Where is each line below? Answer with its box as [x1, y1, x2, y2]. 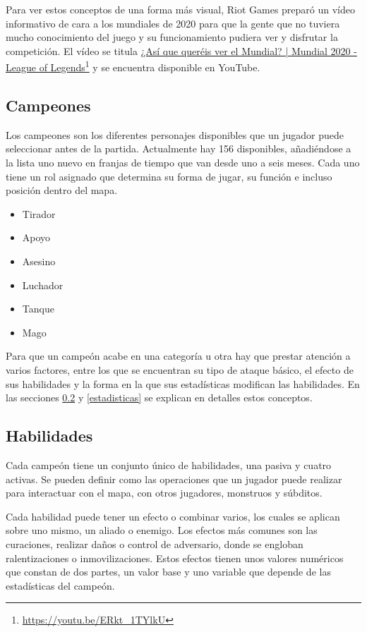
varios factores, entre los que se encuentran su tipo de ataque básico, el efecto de [6, 362, 354, 377]
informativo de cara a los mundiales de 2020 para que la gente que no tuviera [6, 16, 340, 30]
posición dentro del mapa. [6, 183, 118, 197]
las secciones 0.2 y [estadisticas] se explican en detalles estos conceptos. [6, 390, 313, 405]
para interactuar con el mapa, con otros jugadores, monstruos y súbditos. [6, 485, 323, 500]
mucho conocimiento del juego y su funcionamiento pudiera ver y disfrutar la [6, 30, 338, 44]
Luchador [22, 277, 64, 292]
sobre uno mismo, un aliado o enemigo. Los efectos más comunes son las [6, 523, 318, 537]
